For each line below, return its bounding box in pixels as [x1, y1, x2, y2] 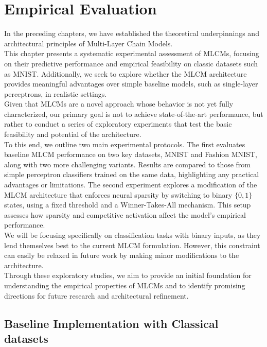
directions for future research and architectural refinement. [4, 290, 189, 301]
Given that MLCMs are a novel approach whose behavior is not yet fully [4, 98, 234, 109]
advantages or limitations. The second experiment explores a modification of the [4, 179, 257, 190]
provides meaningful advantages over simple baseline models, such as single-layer [4, 78, 258, 89]
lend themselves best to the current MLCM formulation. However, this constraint [4, 239, 260, 250]
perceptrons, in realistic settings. [4, 88, 107, 99]
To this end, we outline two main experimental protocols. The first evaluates [4, 138, 245, 149]
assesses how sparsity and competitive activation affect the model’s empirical [4, 209, 246, 220]
